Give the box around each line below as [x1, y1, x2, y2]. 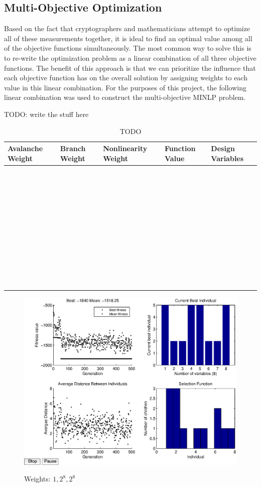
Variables [211, 153, 244, 163]
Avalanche [8, 143, 43, 154]
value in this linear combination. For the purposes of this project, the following [4, 82, 246, 92]
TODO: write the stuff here [4, 108, 89, 119]
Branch [60, 143, 86, 154]
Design [211, 143, 235, 154]
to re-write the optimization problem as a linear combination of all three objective [4, 52, 256, 63]
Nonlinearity [103, 143, 148, 154]
